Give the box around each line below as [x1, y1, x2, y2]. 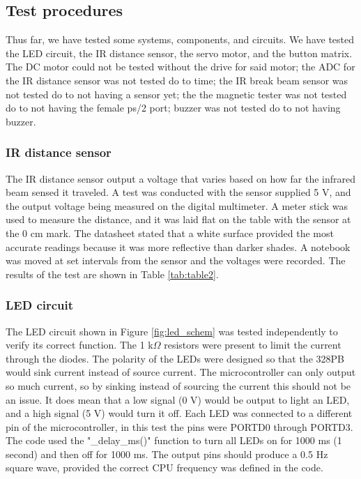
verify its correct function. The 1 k [6, 337, 153, 352]
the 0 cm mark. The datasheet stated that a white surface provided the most [6, 225, 334, 240]
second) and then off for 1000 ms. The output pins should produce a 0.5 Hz [6, 446, 328, 461]
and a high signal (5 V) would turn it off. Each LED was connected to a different [6, 406, 353, 420]
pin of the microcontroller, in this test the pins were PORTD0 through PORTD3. [6, 419, 353, 434]
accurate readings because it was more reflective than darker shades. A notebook [6, 239, 351, 254]
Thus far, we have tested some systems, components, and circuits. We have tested [6, 32, 355, 47]
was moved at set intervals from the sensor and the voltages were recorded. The [6, 253, 346, 268]
